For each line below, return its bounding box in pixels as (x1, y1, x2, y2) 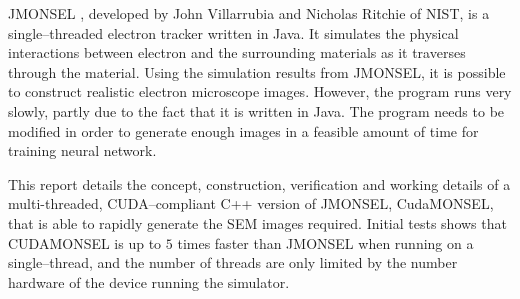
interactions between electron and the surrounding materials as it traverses (8, 42, 466, 63)
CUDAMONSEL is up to (8, 232, 162, 253)
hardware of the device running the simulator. (8, 271, 290, 292)
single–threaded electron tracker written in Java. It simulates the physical (8, 22, 459, 43)
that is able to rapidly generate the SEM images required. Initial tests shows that (8, 212, 507, 233)
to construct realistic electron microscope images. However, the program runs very (8, 81, 512, 102)
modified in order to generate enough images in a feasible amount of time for (8, 120, 479, 141)
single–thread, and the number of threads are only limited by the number (8, 252, 458, 273)
